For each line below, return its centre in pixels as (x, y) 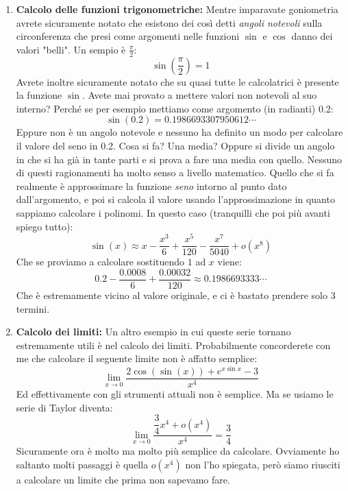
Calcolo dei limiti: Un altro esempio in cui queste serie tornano (153, 332)
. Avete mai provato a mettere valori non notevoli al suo (199, 95)
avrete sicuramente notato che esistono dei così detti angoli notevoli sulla (169, 22)
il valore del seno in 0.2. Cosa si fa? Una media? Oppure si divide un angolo (175, 145)
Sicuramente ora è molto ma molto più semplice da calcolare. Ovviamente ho (178, 451)
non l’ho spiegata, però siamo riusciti (263, 464)
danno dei (312, 36)
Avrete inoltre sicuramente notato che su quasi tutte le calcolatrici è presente (177, 81)
